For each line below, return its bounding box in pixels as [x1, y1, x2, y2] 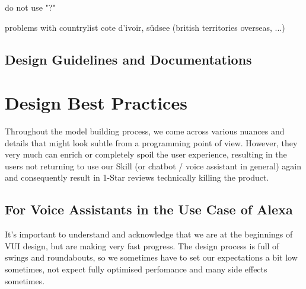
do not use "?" [5, 1, 56, 13]
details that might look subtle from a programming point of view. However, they [5, 136, 298, 149]
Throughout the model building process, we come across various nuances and [5, 125, 285, 137]
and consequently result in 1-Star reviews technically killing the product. [5, 171, 269, 184]
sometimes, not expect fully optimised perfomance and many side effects [5, 263, 267, 275]
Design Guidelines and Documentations [5, 50, 252, 68]
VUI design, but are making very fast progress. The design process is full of [5, 239, 279, 252]
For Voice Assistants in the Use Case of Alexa [5, 200, 293, 219]
